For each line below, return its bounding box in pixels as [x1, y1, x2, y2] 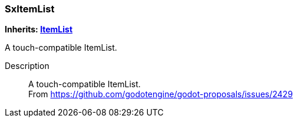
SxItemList [5, 3, 55, 15]
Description [5, 61, 49, 71]
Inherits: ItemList [5, 24, 73, 35]
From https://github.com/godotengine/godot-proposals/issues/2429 [28, 89, 293, 100]
